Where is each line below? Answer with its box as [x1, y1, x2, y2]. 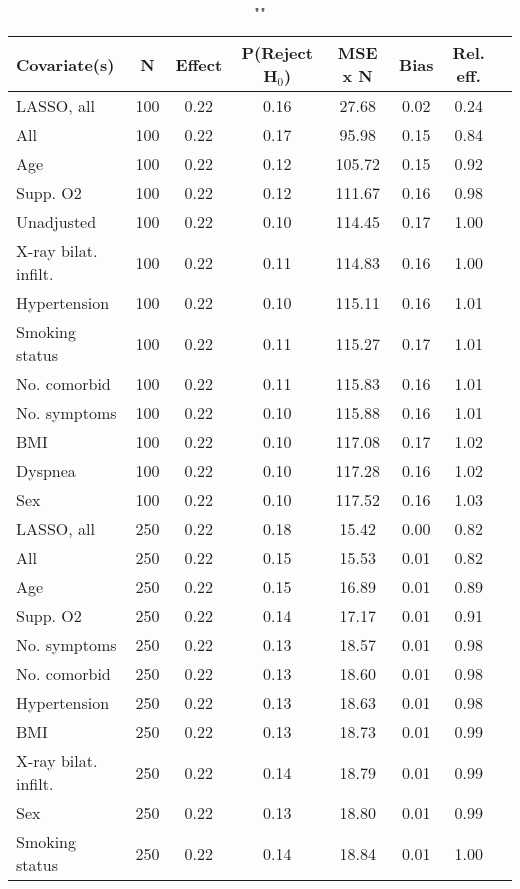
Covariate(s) [16, 52, 115, 76]
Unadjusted [16, 210, 97, 233]
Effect [175, 52, 223, 76]
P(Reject [241, 41, 313, 64]
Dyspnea [16, 459, 76, 482]
